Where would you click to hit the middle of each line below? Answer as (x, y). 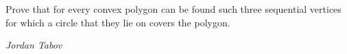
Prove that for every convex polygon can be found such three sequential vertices (173, 9)
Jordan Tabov (34, 45)
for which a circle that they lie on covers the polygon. (118, 22)
